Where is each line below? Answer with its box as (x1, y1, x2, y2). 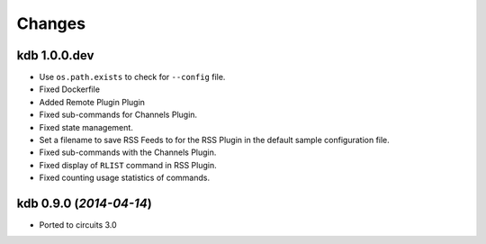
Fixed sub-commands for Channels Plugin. (39, 109, 198, 121)
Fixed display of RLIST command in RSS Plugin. (39, 159, 218, 170)
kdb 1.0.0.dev (16, 48, 94, 63)
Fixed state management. (39, 122, 134, 132)
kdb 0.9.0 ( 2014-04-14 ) (16, 196, 152, 211)
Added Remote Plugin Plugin (39, 96, 146, 107)
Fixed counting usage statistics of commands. (39, 172, 211, 184)
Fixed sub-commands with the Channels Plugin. (39, 147, 217, 158)
